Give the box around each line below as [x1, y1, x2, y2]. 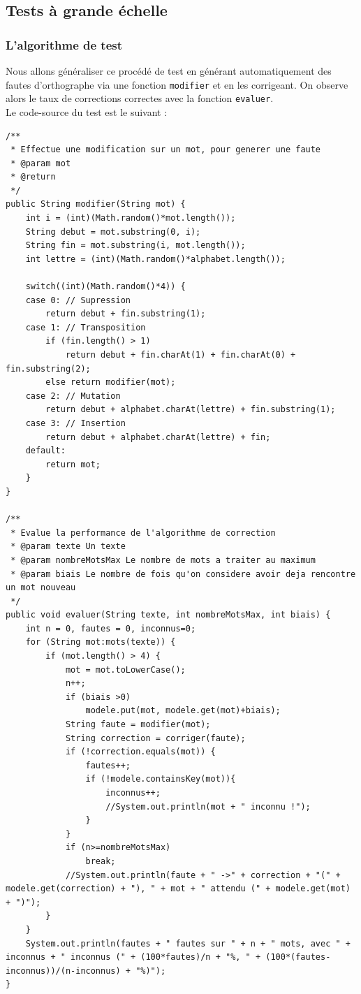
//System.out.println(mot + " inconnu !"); [105, 801, 311, 812]
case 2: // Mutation [25, 390, 121, 401]
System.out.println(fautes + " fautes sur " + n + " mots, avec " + [25, 938, 351, 949]
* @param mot [10, 158, 71, 168]
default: [25, 446, 66, 456]
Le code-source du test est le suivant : [6, 104, 168, 119]
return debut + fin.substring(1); [45, 309, 206, 319]
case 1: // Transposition [25, 322, 146, 332]
